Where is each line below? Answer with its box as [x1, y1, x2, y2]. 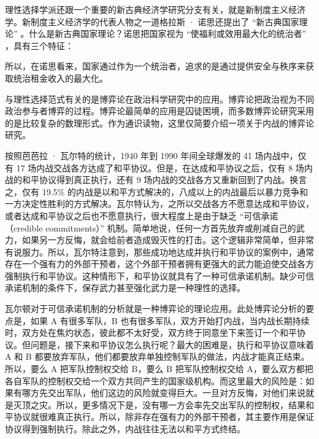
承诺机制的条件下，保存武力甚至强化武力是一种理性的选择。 [5, 281, 245, 294]
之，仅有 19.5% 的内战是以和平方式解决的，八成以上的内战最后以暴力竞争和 [5, 185, 308, 198]
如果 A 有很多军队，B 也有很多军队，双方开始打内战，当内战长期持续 [30, 314, 310, 327]
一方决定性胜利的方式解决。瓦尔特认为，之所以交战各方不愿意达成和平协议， [5, 197, 314, 210]
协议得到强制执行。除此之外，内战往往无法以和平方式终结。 [5, 422, 245, 435]
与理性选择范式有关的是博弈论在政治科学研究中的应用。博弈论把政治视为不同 [5, 92, 314, 105]
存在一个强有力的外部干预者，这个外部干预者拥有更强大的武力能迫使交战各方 [5, 257, 314, 270]
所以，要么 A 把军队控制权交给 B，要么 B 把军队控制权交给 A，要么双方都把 [5, 362, 313, 375]
